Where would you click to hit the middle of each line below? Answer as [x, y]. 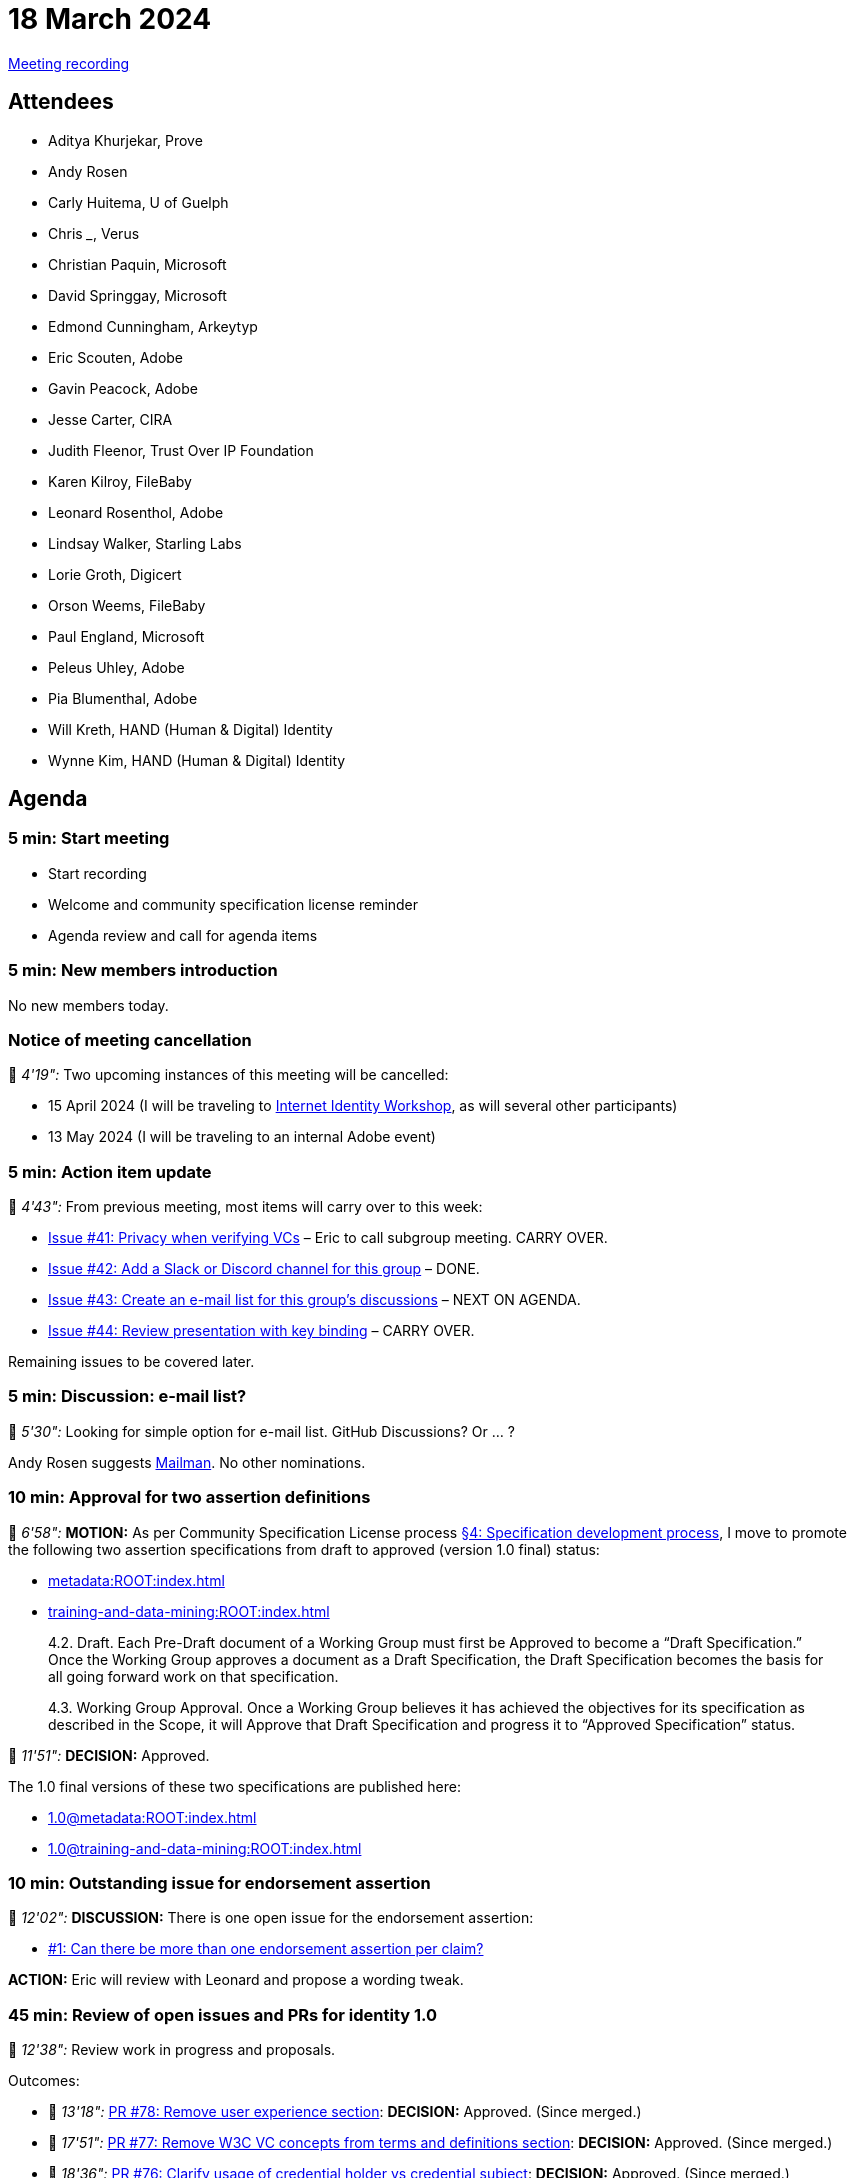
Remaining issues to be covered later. [131, 1362]
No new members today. [88, 1005]
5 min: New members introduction [143, 970]
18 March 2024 [110, 19]
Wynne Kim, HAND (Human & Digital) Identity [197, 760]
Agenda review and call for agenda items [183, 935]
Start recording [97, 873]
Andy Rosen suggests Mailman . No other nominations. [187, 1462]
